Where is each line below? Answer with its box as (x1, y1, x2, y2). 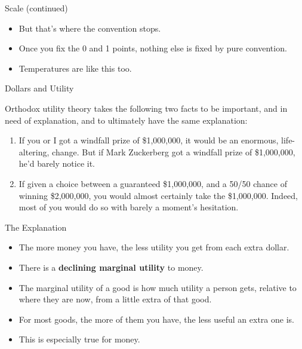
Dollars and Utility (5, 82, 74, 94)
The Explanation (5, 221, 67, 233)
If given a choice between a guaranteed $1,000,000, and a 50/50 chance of (19, 177, 287, 189)
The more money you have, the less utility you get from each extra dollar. (19, 241, 289, 253)
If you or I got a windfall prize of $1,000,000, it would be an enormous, (19, 134, 279, 146)
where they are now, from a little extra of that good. (19, 293, 212, 305)
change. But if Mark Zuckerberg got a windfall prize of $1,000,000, (52, 145, 295, 158)
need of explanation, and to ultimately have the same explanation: (5, 114, 248, 126)
